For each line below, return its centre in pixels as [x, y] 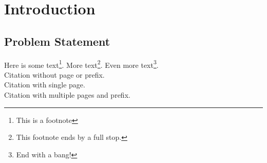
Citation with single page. [45, 85]
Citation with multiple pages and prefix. [67, 95]
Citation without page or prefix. [54, 74]
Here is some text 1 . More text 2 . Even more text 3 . [81, 64]
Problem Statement [57, 41]
